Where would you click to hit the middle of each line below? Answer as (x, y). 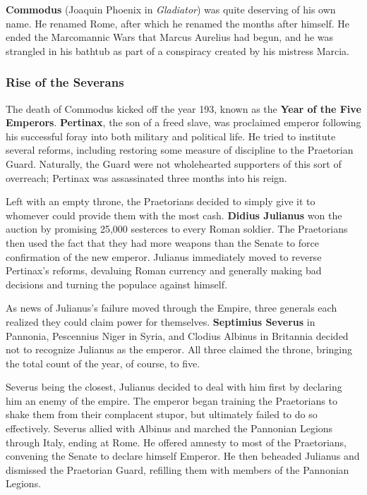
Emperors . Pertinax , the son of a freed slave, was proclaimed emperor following (183, 122)
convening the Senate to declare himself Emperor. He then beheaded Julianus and (183, 456)
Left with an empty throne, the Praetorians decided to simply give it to (161, 201)
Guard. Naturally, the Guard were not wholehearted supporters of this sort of (174, 163)
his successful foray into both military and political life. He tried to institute (171, 136)
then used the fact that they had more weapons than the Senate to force (162, 242)
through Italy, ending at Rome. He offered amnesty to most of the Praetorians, (176, 442)
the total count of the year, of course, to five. (103, 363)
